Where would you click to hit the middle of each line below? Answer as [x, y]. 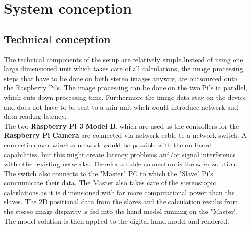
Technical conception [57, 39]
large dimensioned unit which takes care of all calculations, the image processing [124, 69]
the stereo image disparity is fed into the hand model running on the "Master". [121, 211]
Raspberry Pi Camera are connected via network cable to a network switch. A [125, 135]
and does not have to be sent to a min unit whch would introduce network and [121, 106]
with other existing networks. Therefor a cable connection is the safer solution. [121, 164]
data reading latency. [35, 116]
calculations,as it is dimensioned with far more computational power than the [119, 192]
